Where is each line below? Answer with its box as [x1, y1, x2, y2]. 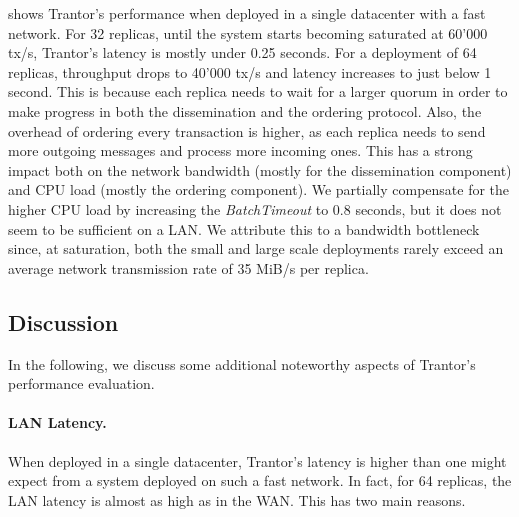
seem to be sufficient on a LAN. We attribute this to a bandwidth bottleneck [8, 218, 480, 239]
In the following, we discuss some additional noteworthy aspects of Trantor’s [8, 353, 476, 374]
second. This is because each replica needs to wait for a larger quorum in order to [8, 81, 508, 102]
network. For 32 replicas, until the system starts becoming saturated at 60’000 [8, 22, 488, 43]
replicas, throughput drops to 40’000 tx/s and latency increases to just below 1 [8, 61, 492, 82]
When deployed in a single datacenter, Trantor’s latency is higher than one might [8, 450, 507, 471]
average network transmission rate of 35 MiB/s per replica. [8, 257, 369, 278]
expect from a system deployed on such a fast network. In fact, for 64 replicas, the [8, 470, 512, 491]
